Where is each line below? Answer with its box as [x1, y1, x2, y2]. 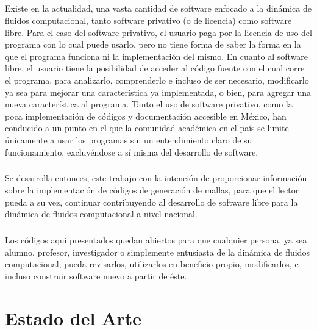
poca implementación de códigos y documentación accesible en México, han [5, 109, 287, 122]
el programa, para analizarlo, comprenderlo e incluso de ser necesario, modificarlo [5, 73, 309, 86]
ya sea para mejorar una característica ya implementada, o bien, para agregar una [5, 85, 312, 98]
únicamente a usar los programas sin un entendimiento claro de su [5, 133, 252, 146]
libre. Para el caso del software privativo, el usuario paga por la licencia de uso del [5, 26, 312, 38]
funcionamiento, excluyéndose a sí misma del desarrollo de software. [5, 145, 258, 158]
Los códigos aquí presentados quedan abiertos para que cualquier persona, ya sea [5, 234, 307, 246]
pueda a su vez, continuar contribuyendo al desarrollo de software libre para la [5, 195, 298, 208]
